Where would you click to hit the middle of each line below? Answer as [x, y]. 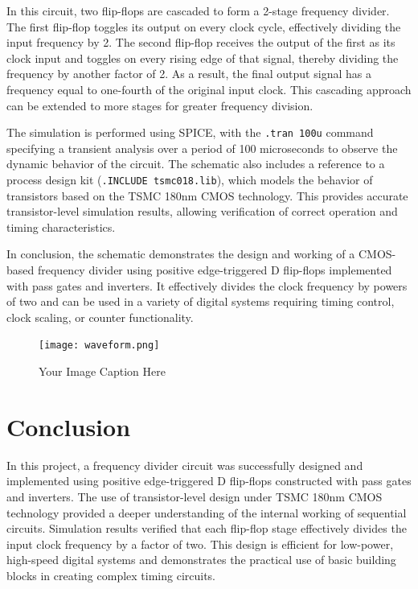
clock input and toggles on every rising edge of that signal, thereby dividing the [203, 58]
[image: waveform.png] [99, 346]
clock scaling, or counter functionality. [100, 317]
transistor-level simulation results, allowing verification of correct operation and [202, 211]
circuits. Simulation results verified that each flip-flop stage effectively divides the [207, 528]
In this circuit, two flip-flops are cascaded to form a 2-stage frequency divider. [198, 10]
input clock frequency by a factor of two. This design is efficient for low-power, [200, 544]
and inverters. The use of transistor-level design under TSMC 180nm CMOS [195, 496]
